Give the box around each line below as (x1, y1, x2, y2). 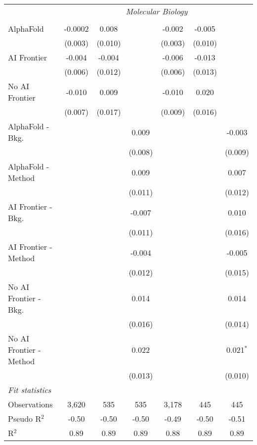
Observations (8, 398, 53, 410)
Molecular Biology (126, 5, 188, 17)
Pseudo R (8, 413, 42, 424)
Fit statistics (8, 384, 51, 395)
